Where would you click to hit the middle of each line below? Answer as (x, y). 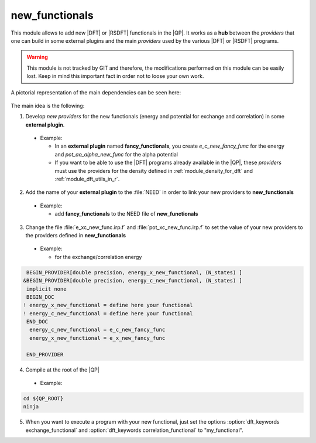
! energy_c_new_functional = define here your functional (108, 313)
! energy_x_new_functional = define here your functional (108, 305)
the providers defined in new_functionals (75, 235)
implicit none (47, 289)
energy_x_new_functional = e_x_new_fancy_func (97, 338)
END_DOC (37, 322)
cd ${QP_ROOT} (43, 398)
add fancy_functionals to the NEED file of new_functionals (126, 214)
